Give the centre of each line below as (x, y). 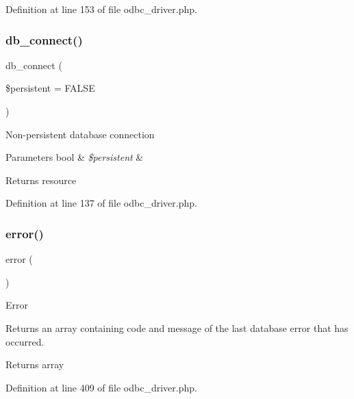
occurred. (25, 341)
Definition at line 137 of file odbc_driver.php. (101, 203)
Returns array (35, 364)
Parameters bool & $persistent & (75, 157)
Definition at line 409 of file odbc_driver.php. (101, 387)
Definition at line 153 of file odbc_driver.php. (101, 9)
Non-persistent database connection (80, 134)
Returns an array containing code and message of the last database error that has (177, 327)
